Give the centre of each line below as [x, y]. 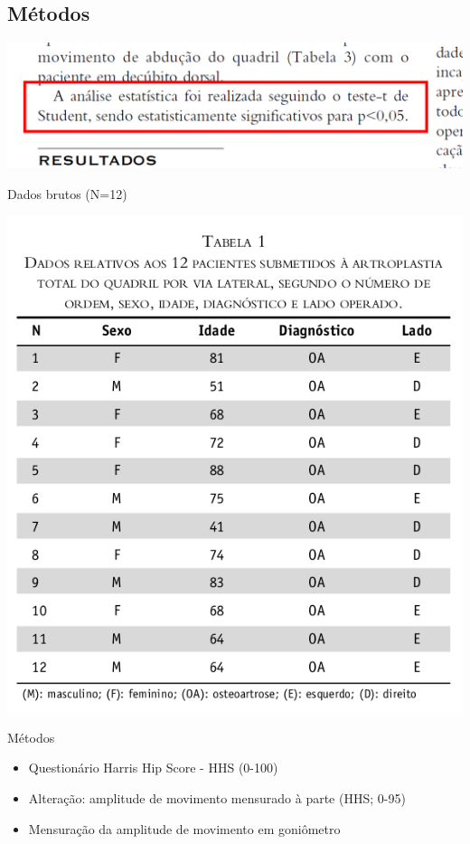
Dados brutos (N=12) [67, 193]
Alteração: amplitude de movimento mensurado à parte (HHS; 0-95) [217, 798]
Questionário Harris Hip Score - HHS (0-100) [153, 768]
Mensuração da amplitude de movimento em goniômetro [184, 828]
